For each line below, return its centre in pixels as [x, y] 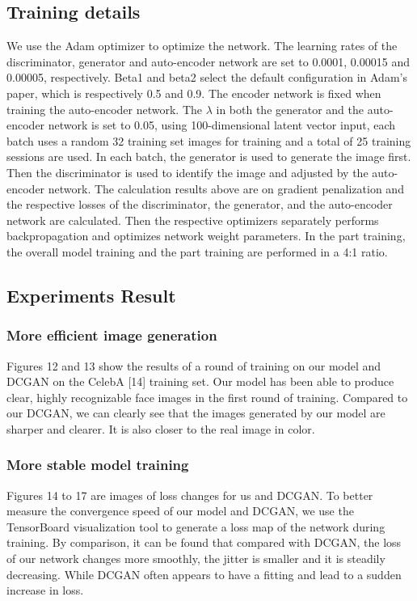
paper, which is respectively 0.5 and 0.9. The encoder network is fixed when [194, 93]
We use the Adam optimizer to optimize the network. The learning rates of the [202, 46]
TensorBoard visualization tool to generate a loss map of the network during [196, 526]
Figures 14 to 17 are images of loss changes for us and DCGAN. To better [190, 495]
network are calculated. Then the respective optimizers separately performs [193, 220]
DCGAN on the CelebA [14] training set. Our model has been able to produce [200, 381]
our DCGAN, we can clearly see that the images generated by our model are [196, 413]
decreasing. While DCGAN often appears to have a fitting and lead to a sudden [204, 574]
